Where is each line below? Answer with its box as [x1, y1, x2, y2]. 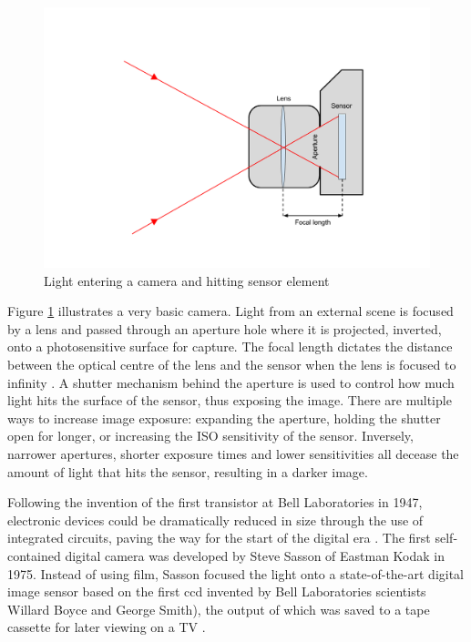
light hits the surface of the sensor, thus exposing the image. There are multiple [7, 391, 452, 410]
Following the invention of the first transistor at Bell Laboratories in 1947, [7, 493, 423, 512]
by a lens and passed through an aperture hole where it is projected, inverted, [7, 319, 442, 338]
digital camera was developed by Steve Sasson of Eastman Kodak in [65, 546, 445, 566]
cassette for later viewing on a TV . [7, 617, 206, 637]
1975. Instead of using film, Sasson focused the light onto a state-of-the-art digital [7, 564, 465, 583]
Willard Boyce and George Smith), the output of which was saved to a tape [7, 599, 430, 618]
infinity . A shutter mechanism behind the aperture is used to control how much [7, 372, 455, 392]
